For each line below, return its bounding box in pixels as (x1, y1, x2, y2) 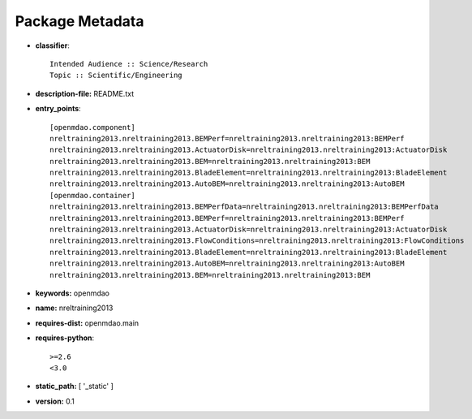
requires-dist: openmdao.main (35, 317, 139, 328)
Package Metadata (15, 12, 144, 30)
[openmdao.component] (49, 123, 135, 132)
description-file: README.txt (35, 89, 134, 98)
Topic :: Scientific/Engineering (49, 71, 182, 80)
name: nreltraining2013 (35, 303, 114, 313)
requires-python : (35, 333, 95, 343)
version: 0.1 (35, 396, 75, 406)
